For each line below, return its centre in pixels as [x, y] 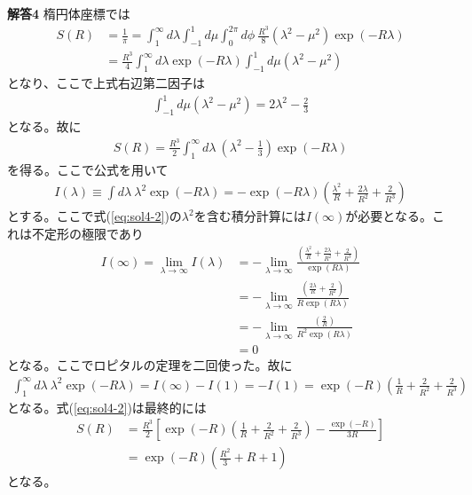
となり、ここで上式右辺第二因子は [106, 83]
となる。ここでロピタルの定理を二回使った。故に [150, 365]
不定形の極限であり [87, 233]
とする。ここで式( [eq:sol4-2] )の [94, 216]
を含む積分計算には [250, 216]
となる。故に [44, 126]
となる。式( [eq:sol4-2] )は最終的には [107, 407]
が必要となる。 [389, 216]
